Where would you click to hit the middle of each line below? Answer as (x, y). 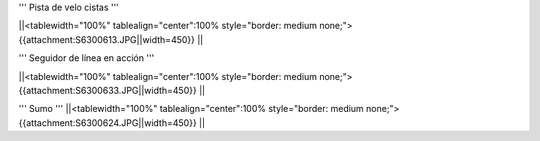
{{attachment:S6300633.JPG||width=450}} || (111, 90)
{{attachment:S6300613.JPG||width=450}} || (111, 39)
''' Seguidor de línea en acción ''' (86, 58)
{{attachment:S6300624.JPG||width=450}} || (111, 122)
